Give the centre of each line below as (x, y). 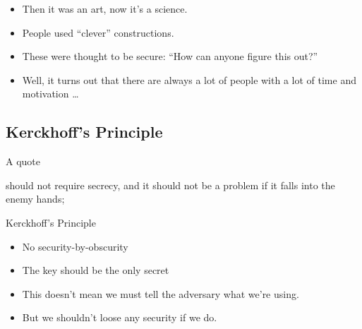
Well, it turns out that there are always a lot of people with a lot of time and (189, 79)
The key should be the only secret (96, 270)
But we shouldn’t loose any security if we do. (120, 317)
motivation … (50, 94)
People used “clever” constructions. (98, 32)
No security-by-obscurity (75, 246)
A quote (23, 161)
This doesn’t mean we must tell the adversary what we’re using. (161, 293)
